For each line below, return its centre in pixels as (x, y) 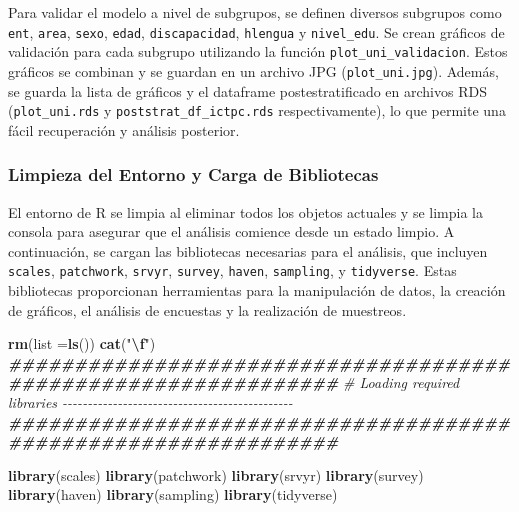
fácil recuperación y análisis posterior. (124, 129)
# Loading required (401, 382)
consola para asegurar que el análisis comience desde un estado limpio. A (231, 231)
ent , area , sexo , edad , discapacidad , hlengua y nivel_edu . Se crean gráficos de (256, 31)
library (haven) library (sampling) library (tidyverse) (173, 494)
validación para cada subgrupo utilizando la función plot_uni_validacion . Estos (258, 51)
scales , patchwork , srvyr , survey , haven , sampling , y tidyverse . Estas (232, 270)
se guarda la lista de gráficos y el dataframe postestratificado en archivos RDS (247, 90)
